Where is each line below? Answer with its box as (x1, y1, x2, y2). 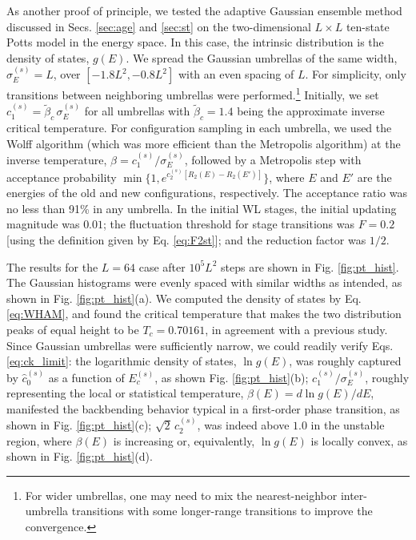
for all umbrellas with (84, 103, 190, 119)
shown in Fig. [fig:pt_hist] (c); (6, 417, 152, 433)
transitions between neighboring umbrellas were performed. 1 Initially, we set (6, 84, 379, 103)
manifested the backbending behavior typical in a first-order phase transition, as (6, 400, 400, 417)
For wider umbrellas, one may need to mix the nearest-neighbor (25, 486, 338, 503)
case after (138, 258, 186, 275)
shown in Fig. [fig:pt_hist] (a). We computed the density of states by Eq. (6, 289, 362, 306)
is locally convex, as (310, 432, 408, 449)
